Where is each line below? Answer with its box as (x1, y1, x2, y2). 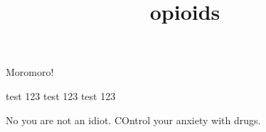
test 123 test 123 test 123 (6, 88, 116, 103)
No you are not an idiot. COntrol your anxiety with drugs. (6, 112, 261, 127)
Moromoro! (6, 65, 54, 79)
